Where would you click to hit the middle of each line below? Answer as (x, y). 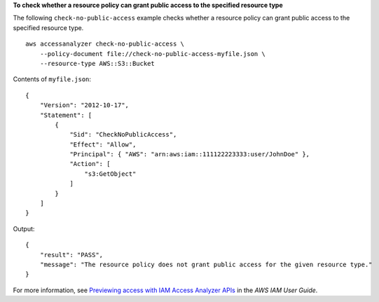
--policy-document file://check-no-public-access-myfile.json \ (152, 54)
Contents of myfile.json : (52, 79)
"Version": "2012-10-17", (84, 105)
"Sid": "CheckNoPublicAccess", (123, 135)
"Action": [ (90, 164)
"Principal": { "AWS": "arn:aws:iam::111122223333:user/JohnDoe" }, (190, 155)
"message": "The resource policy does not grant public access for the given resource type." (206, 264)
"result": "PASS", (71, 255)
